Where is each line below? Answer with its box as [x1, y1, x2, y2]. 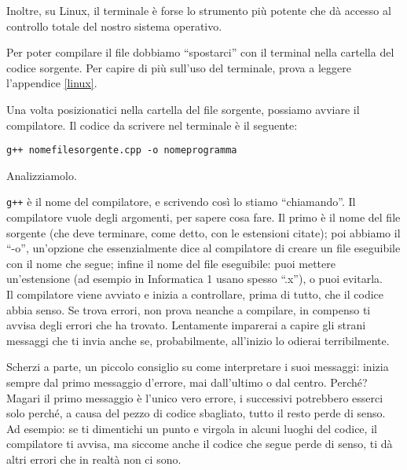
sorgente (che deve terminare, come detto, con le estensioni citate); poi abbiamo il [6, 224, 401, 241]
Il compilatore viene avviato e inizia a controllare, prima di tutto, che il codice [6, 286, 384, 303]
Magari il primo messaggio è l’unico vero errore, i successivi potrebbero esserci [6, 389, 383, 406]
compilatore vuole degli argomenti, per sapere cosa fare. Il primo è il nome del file [6, 209, 401, 226]
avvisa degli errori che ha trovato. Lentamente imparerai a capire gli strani [6, 317, 366, 333]
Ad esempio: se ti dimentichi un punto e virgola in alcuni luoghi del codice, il [6, 420, 377, 436]
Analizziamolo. [6, 167, 77, 183]
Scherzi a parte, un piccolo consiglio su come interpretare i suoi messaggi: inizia [6, 358, 389, 375]
